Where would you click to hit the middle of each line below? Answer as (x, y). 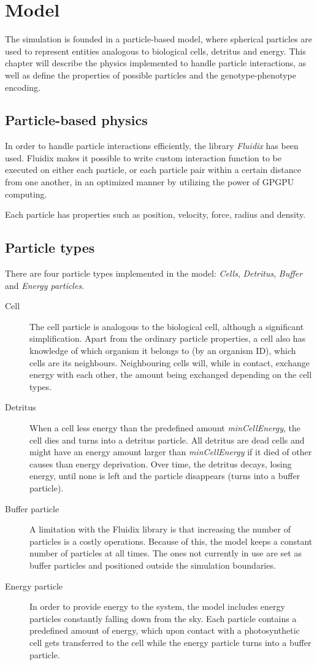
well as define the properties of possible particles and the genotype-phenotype (151, 75)
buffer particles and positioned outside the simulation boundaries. (153, 565)
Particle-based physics (76, 120)
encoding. (23, 87)
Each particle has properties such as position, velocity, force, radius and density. (155, 214)
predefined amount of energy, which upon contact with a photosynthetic (165, 630)
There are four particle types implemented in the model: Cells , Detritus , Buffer (154, 273)
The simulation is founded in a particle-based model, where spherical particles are (159, 39)
